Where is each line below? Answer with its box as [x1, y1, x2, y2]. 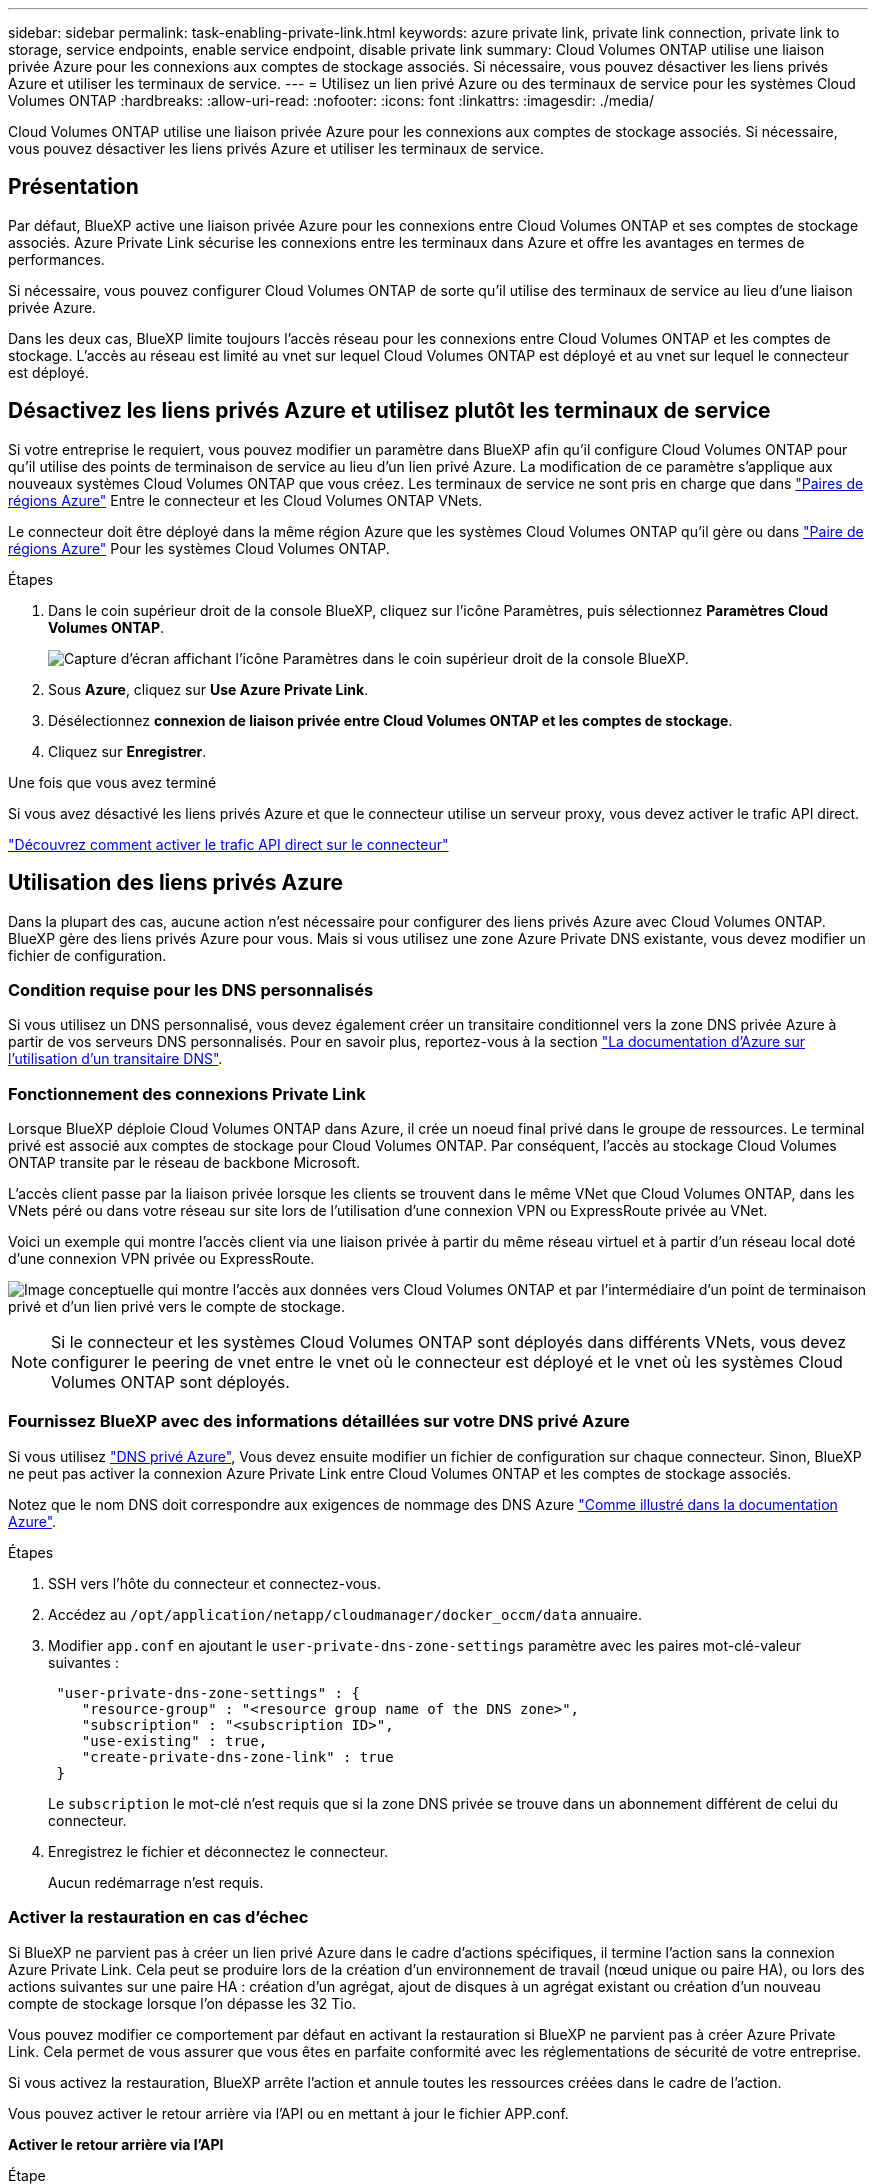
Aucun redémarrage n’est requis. [48, 1873, 264, 1891]
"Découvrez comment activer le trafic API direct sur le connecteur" [8, 835, 449, 853]
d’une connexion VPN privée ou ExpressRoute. [8, 1250, 315, 1268]
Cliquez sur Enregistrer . [48, 742, 207, 760]
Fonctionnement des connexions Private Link [8, 1083, 366, 1104]
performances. [8, 250, 105, 268]
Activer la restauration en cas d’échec [8, 1907, 309, 1928]
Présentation [8, 174, 139, 200]
